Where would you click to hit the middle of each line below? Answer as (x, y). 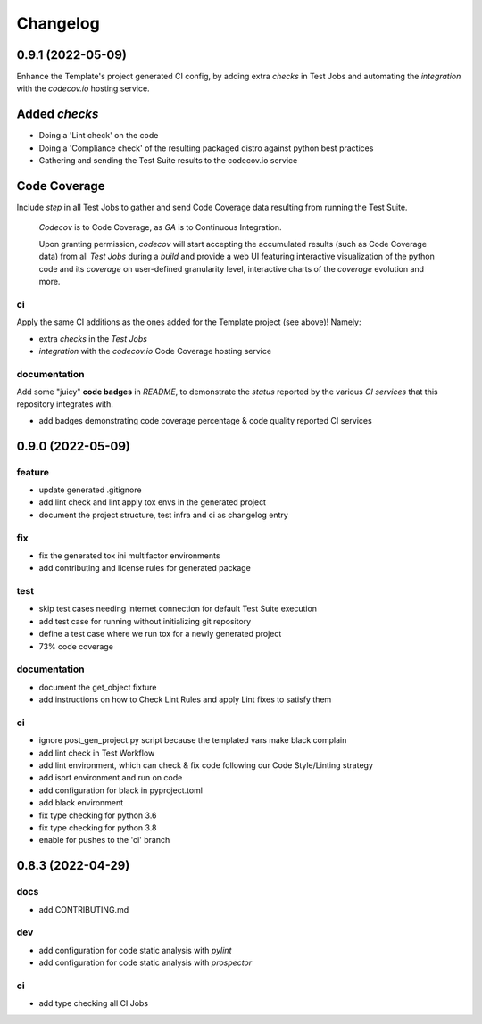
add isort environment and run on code (111, 778)
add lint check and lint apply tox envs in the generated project (153, 502)
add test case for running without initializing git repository (145, 621)
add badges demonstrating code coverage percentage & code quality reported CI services (205, 420)
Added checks (58, 115)
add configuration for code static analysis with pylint (135, 950)
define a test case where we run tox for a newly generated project (160, 634)
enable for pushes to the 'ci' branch (104, 840)
